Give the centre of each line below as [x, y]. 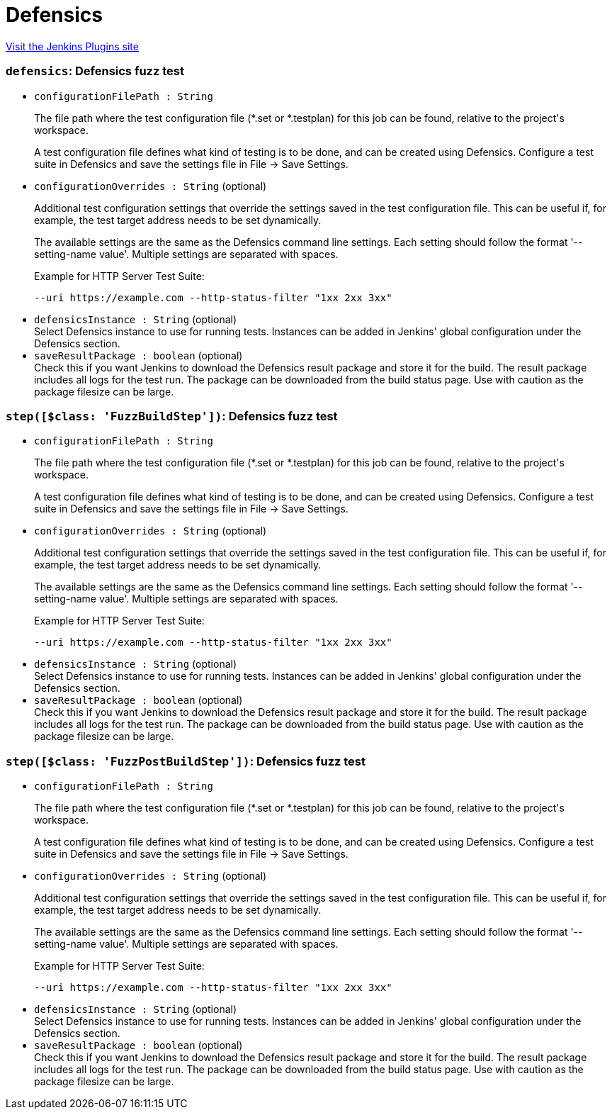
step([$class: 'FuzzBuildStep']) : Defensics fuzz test [172, 416]
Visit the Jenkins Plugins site [72, 46]
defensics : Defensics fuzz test [95, 71]
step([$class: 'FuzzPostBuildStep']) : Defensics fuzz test [186, 761]
